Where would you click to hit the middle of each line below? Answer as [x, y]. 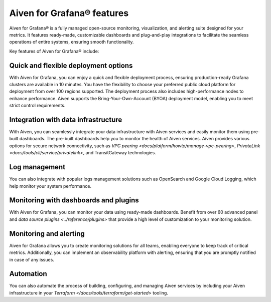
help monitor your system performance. [50, 186]
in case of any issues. [32, 259]
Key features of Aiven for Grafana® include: [54, 51]
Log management [37, 167]
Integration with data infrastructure [66, 120]
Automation [28, 274]
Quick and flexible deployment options [71, 65]
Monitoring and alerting [47, 234]
